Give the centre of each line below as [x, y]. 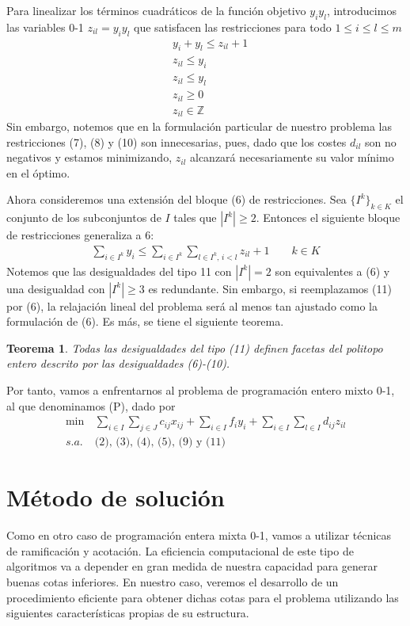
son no [381, 141]
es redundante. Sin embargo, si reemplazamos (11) [270, 288]
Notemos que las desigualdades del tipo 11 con [119, 271]
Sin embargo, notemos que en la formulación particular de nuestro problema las [199, 126]
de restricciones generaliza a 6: [80, 235]
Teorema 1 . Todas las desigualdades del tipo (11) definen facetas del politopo [195, 347]
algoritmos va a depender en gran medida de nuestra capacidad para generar [192, 566]
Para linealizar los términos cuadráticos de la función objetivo [156, 10]
